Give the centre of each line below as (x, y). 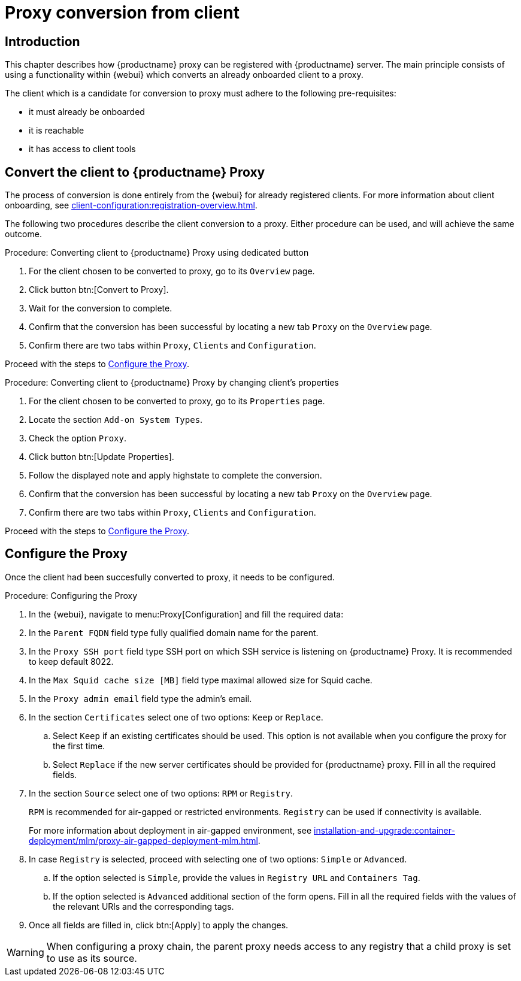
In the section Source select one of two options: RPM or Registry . (161, 793)
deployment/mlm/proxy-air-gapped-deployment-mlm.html (143, 840)
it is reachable (57, 131)
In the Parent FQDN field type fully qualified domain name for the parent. (174, 632)
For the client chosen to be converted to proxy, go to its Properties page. (177, 401)
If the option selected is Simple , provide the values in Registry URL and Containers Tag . (237, 877)
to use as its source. (92, 958)
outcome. (23, 234)
